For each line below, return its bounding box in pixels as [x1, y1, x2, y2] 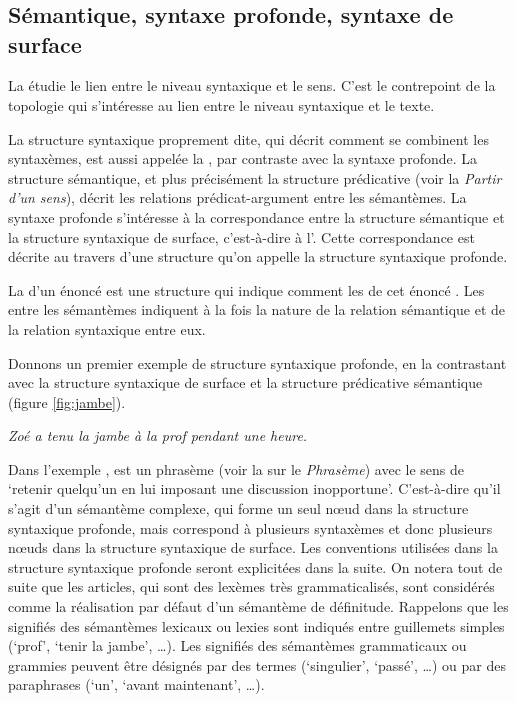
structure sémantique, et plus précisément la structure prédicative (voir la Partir [8, 167, 502, 188]
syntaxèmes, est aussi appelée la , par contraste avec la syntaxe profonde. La [8, 148, 478, 169]
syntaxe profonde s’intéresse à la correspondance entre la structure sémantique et [8, 206, 505, 227]
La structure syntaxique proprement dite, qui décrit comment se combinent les [8, 128, 489, 149]
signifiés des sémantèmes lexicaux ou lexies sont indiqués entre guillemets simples [8, 615, 505, 636]
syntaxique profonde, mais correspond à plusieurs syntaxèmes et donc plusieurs [8, 517, 493, 538]
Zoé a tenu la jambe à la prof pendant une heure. [8, 425, 308, 446]
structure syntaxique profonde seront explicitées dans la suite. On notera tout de [8, 556, 503, 577]
